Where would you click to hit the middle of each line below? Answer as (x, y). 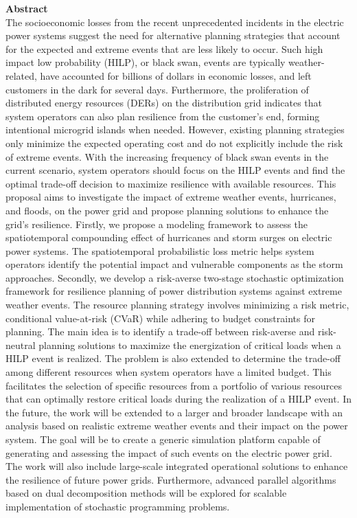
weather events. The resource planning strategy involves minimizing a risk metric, (177, 305)
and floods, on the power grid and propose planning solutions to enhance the (167, 210)
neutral (21, 345)
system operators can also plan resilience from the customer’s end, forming (163, 116)
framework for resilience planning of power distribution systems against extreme (174, 291)
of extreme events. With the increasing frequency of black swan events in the (167, 156)
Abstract (27, 8)
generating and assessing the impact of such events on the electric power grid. (169, 452)
